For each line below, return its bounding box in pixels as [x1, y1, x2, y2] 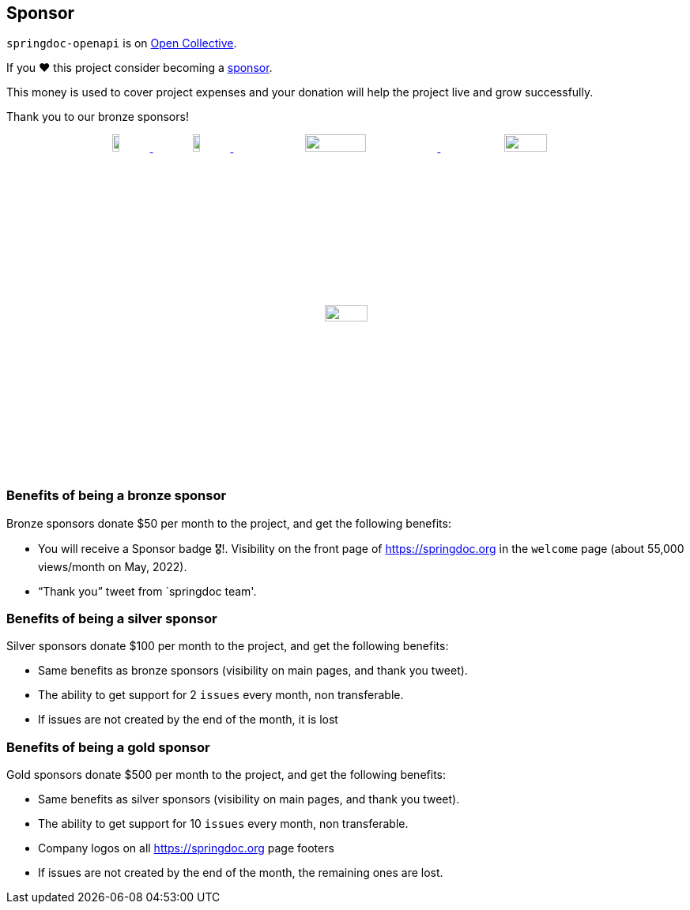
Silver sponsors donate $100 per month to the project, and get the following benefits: [6, 639, 449, 653]
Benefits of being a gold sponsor [6, 739, 210, 755]
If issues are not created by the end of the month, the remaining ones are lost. [38, 866, 443, 880]
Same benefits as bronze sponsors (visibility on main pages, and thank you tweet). [38, 664, 468, 678]
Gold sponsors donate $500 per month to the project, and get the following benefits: [6, 768, 446, 782]
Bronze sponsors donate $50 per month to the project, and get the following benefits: [6, 516, 451, 530]
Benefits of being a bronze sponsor [6, 487, 227, 504]
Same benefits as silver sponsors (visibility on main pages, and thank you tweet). [38, 792, 460, 807]
